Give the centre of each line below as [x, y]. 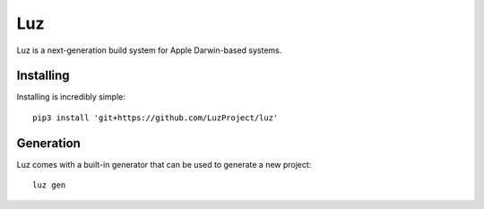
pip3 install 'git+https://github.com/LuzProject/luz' [156, 118]
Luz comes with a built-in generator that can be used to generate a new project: [164, 164]
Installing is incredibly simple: [71, 97]
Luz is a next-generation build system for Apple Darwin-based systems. [149, 50]
